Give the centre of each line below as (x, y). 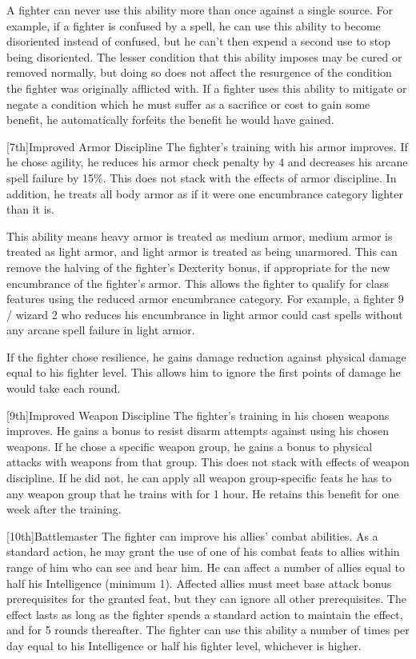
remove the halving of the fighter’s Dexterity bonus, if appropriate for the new (198, 267)
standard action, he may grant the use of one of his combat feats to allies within (203, 551)
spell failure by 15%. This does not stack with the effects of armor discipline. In (202, 177)
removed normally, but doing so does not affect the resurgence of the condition (199, 72)
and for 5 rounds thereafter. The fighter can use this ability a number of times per (208, 630)
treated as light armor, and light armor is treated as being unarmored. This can (202, 252)
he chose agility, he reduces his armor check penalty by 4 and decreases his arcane (207, 162)
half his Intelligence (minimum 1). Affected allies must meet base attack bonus (199, 583)
